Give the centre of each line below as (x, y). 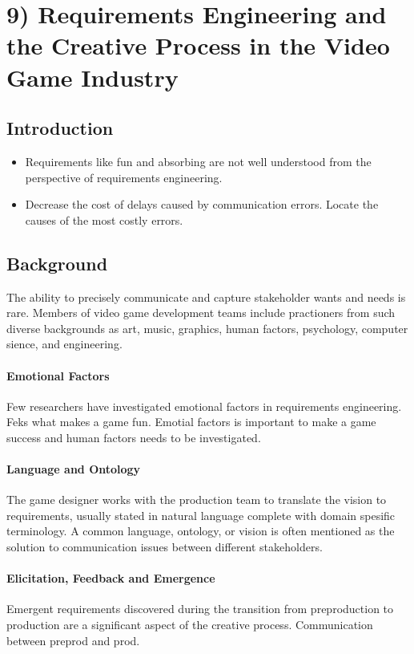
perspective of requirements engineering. (124, 177)
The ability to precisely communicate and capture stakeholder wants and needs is (206, 297)
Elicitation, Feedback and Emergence (111, 578)
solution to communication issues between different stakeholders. (165, 547)
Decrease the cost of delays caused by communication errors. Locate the (202, 204)
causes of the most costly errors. (104, 219)
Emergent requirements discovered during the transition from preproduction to (200, 609)
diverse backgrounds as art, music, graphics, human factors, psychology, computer (207, 328)
